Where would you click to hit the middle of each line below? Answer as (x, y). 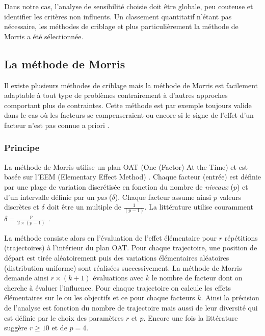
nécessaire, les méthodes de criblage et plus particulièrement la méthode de (121, 26)
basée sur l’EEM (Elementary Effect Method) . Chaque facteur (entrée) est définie (132, 177)
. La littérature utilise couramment (199, 207)
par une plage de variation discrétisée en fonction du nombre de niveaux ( (119, 186)
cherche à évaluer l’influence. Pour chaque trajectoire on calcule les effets (117, 287)
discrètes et (22, 207)
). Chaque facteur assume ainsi (163, 197)
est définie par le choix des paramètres (64, 317)
